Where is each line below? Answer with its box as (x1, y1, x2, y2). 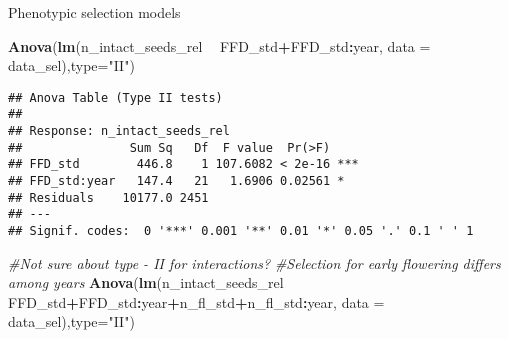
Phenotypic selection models (8, 2, 181, 22)
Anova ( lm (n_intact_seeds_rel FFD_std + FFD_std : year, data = (8, 35, 431, 56)
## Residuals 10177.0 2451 (8, 190, 209, 205)
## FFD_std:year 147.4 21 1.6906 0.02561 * (8, 174, 345, 189)
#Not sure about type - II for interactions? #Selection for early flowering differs (8, 252, 501, 273)
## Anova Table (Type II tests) (8, 90, 223, 105)
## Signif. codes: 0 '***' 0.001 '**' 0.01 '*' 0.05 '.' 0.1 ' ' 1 (8, 224, 474, 239)
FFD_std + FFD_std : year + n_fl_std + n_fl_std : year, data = (8, 291, 385, 312)
